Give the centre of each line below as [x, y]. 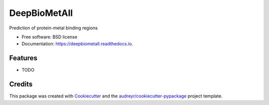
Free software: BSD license [49, 37]
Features [23, 58]
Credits [21, 84]
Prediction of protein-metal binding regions [54, 28]
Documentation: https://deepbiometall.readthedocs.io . [77, 44]
